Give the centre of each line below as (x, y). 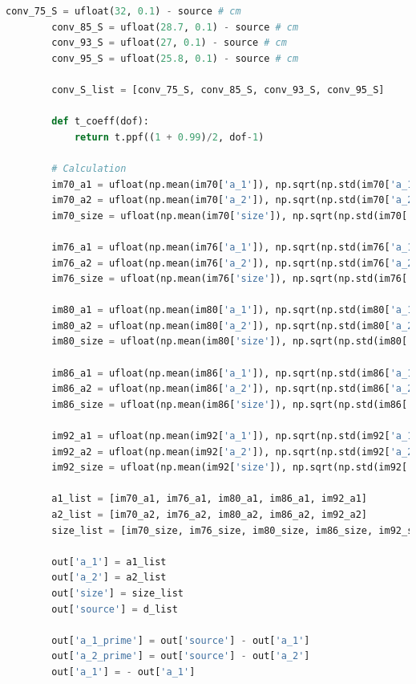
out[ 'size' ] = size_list (117, 593)
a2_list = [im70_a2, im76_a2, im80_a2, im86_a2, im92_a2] (210, 515)
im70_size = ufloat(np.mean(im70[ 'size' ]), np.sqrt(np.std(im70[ (230, 216)
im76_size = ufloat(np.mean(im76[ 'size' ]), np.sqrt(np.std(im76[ (230, 279)
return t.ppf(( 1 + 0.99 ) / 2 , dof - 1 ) (169, 137)
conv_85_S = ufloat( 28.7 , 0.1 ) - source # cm (175, 27)
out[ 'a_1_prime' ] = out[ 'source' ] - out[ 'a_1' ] (181, 640)
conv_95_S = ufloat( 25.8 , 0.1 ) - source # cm (175, 58)
